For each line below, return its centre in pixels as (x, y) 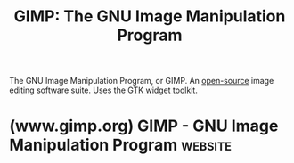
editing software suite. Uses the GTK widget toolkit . (103, 90)
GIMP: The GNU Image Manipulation (150, 16)
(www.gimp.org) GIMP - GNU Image (144, 126)
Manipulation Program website (120, 145)
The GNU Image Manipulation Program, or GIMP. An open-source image (142, 81)
